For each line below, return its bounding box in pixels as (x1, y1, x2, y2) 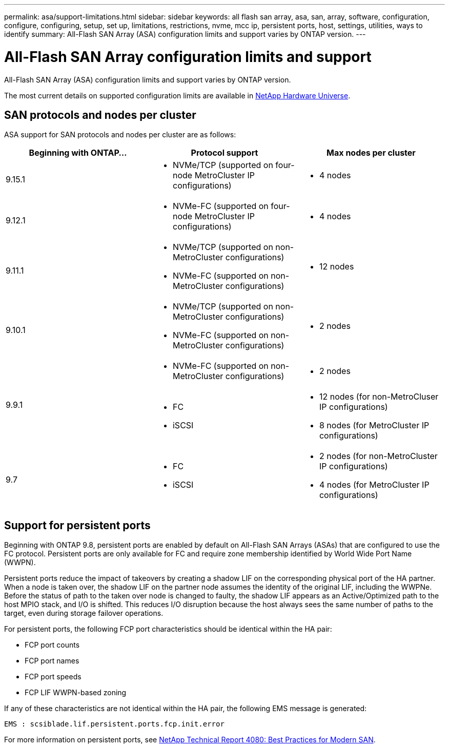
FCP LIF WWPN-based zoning (25, 688, 127, 697)
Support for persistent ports (4, 518, 151, 532)
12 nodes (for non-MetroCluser (319, 391, 439, 402)
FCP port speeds (25, 672, 81, 681)
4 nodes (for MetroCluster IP (319, 480, 430, 490)
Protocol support (191, 148, 258, 158)
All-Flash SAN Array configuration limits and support (4, 48, 372, 66)
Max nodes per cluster (326, 148, 416, 158)
